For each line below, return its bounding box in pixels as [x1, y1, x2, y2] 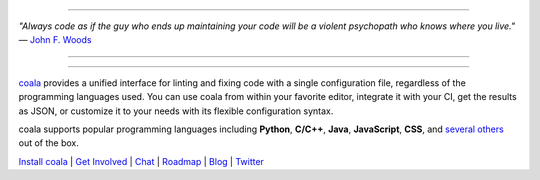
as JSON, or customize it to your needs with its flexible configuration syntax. [18, 105, 334, 117]
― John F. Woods [18, 34, 92, 46]
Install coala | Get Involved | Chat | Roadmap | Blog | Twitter [18, 155, 265, 167]
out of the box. [18, 137, 79, 149]
